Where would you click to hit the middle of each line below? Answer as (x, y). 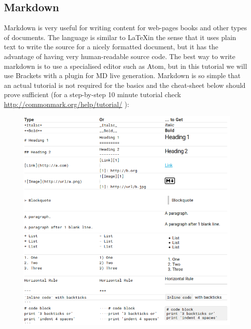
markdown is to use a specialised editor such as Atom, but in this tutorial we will (125, 66)
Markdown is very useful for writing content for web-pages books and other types (125, 28)
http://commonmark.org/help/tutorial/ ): (67, 104)
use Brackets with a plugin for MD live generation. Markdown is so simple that (122, 75)
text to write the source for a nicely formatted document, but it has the (111, 47)
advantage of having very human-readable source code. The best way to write (120, 56)
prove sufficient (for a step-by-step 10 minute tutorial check (93, 94)
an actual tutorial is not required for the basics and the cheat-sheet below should (125, 85)
